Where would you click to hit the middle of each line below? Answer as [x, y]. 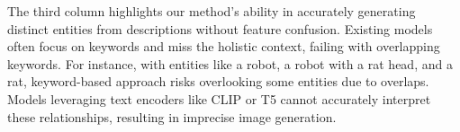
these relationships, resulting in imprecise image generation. [172, 116]
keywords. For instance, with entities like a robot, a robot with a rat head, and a [230, 63]
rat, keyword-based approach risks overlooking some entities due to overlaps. [218, 81]
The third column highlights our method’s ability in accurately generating [212, 11]
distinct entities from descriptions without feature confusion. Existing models [220, 28]
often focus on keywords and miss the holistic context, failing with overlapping [224, 46]
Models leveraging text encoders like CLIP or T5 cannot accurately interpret [219, 98]
